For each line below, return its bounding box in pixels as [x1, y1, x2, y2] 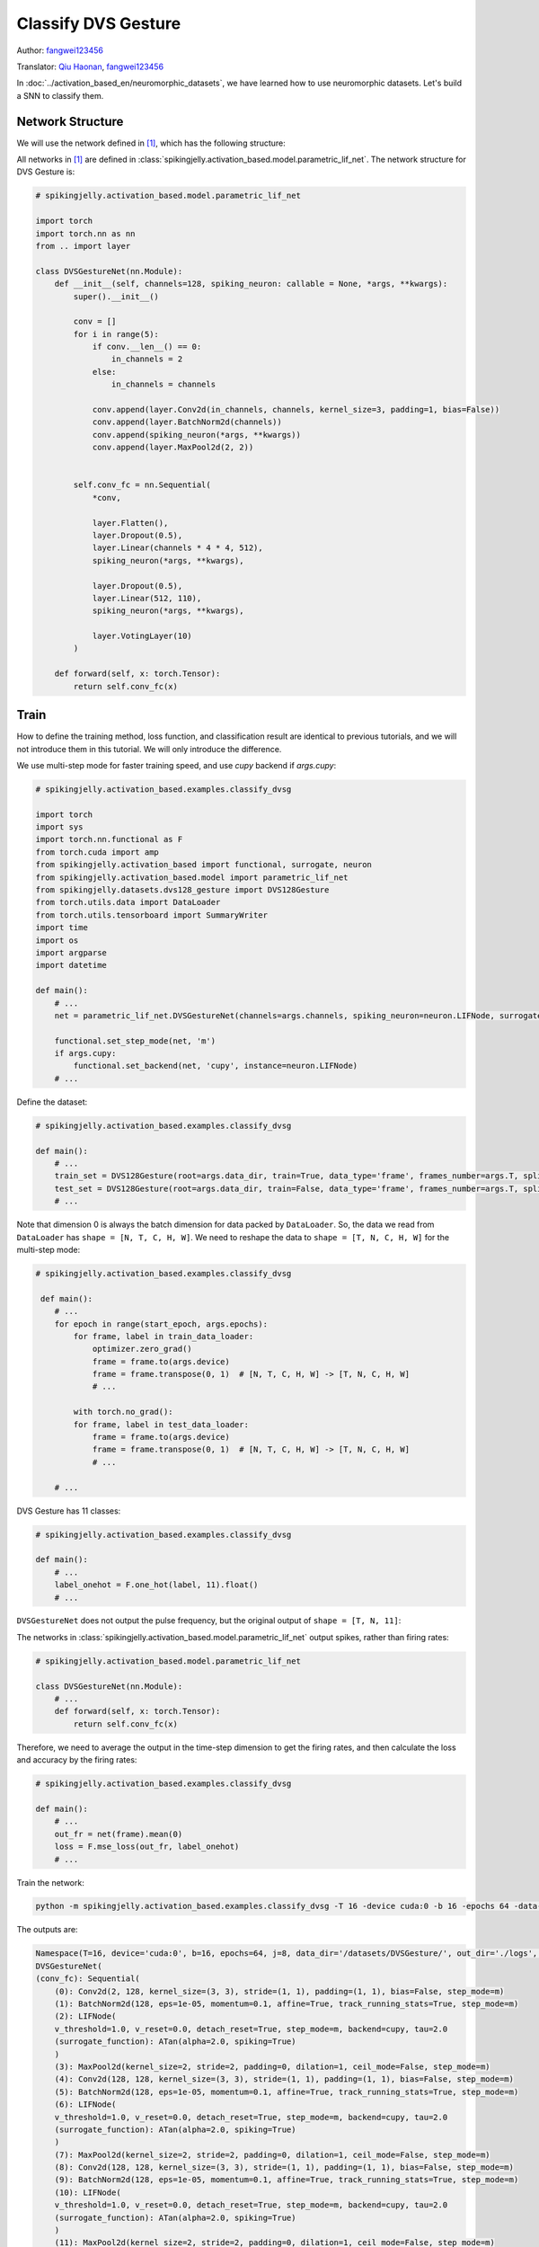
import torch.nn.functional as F [35, 834, 183, 845]
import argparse [35, 947, 108, 957]
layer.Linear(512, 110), [92, 593, 202, 603]
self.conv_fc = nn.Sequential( [73, 480, 211, 490]
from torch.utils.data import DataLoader [35, 897, 221, 908]
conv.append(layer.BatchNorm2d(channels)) [92, 417, 282, 427]
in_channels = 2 [110, 354, 183, 364]
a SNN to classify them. [16, 90, 104, 101]
